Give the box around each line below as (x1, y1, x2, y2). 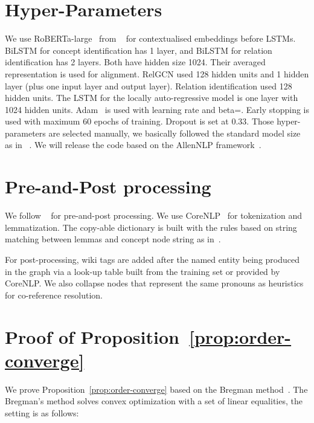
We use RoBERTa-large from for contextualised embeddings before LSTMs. (5, 32, 296, 45)
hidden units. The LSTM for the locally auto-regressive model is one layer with (5, 91, 298, 104)
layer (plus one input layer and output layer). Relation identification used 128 (5, 79, 292, 92)
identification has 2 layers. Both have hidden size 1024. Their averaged (5, 56, 266, 68)
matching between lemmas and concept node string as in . (5, 233, 221, 245)
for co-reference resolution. (5, 288, 103, 301)
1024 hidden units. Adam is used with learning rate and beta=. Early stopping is (5, 103, 309, 115)
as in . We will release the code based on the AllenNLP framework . (5, 138, 261, 151)
